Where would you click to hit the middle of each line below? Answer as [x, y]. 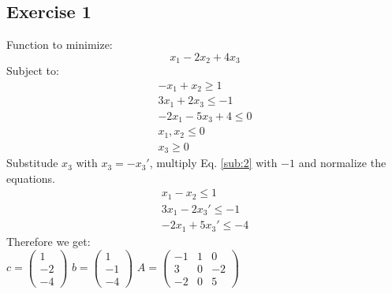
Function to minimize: [60, 45]
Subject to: [33, 71]
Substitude [32, 163]
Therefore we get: [49, 241]
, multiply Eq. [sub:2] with [213, 163]
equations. [31, 178]
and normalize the [342, 163]
